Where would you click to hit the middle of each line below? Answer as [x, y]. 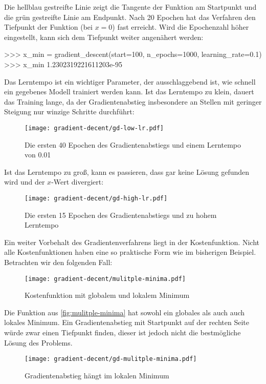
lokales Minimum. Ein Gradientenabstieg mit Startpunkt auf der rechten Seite [127, 322]
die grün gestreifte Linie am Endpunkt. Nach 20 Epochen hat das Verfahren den [130, 17]
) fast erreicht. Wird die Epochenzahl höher [181, 27]
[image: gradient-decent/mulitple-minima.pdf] [105, 279]
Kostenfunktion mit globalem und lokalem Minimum [107, 295]
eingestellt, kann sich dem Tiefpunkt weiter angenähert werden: [104, 37]
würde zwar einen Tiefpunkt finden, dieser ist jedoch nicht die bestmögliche [123, 332]
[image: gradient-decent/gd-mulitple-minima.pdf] [111, 359]
